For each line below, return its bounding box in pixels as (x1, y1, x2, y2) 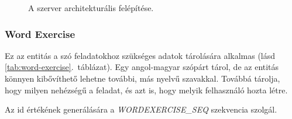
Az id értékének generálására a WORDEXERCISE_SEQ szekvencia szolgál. (5, 103, 277, 116)
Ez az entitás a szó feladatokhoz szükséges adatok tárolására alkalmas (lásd (5, 49, 276, 61)
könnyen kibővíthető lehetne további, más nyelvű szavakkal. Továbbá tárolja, (5, 72, 280, 84)
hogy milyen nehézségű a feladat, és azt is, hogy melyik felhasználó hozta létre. (5, 83, 288, 96)
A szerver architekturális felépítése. (28, 2, 154, 13)
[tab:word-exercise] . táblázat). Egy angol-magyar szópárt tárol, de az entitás (5, 61, 279, 73)
